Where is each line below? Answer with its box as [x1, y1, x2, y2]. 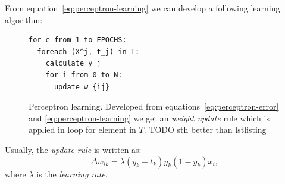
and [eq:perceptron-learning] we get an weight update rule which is [29, 111, 270, 124]
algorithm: [5, 13, 43, 26]
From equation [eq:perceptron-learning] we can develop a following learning [5, 2, 280, 14]
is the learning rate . [36, 167, 108, 180]
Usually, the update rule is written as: [5, 143, 142, 155]
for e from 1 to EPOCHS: [29, 36, 127, 45]
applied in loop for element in [29, 123, 136, 136]
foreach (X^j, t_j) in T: [37, 47, 140, 56]
